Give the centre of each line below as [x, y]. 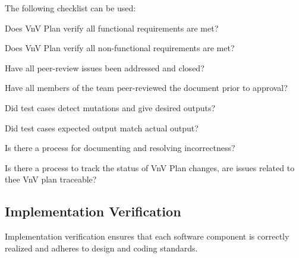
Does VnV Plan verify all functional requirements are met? [112, 28]
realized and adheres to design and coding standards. [101, 248]
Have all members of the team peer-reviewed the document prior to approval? [146, 88]
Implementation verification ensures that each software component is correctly [147, 236]
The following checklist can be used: [70, 8]
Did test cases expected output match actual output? [102, 128]
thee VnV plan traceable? [51, 179]
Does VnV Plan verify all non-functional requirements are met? [120, 48]
